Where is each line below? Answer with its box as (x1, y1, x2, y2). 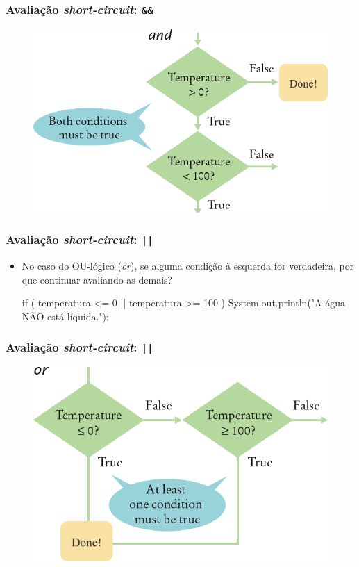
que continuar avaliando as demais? (22, 272, 173, 286)
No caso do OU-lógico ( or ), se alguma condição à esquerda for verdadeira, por (22, 258, 354, 273)
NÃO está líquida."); (22, 309, 109, 323)
